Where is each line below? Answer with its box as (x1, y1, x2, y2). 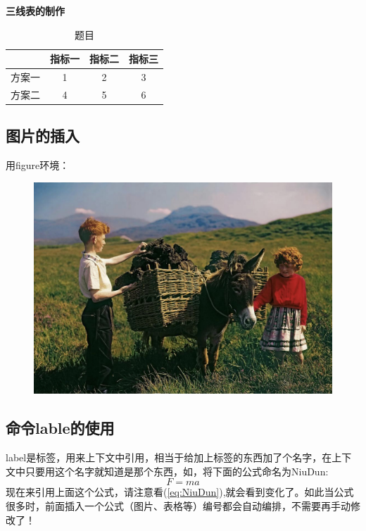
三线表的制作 (6, 4, 65, 18)
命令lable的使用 (6, 417, 115, 439)
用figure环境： (6, 158, 70, 173)
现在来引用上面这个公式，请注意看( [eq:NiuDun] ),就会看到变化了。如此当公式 (6, 485, 354, 499)
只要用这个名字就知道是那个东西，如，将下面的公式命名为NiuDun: (25, 463, 329, 478)
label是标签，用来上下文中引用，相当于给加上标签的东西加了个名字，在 (6, 450, 332, 465)
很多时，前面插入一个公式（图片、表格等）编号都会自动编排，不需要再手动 (6, 498, 351, 513)
